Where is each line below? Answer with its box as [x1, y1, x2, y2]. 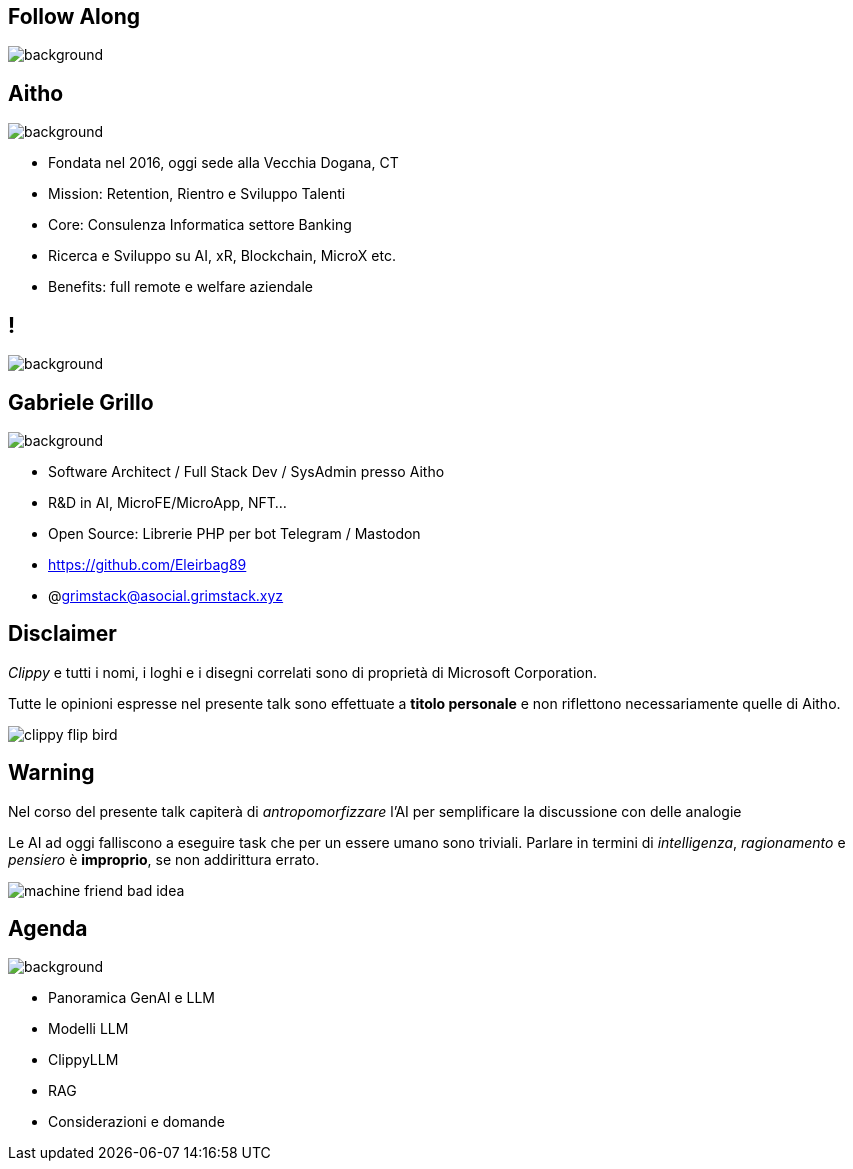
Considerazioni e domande [48, 1113, 225, 1131]
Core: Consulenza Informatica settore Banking [48, 216, 352, 234]
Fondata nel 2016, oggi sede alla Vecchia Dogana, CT [48, 154, 399, 172]
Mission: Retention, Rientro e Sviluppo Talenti [48, 185, 346, 203]
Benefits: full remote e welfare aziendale [48, 278, 313, 296]
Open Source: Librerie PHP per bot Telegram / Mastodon [48, 524, 421, 542]
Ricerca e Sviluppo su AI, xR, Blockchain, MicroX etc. [48, 247, 396, 265]
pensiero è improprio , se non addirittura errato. [8, 850, 320, 868]
